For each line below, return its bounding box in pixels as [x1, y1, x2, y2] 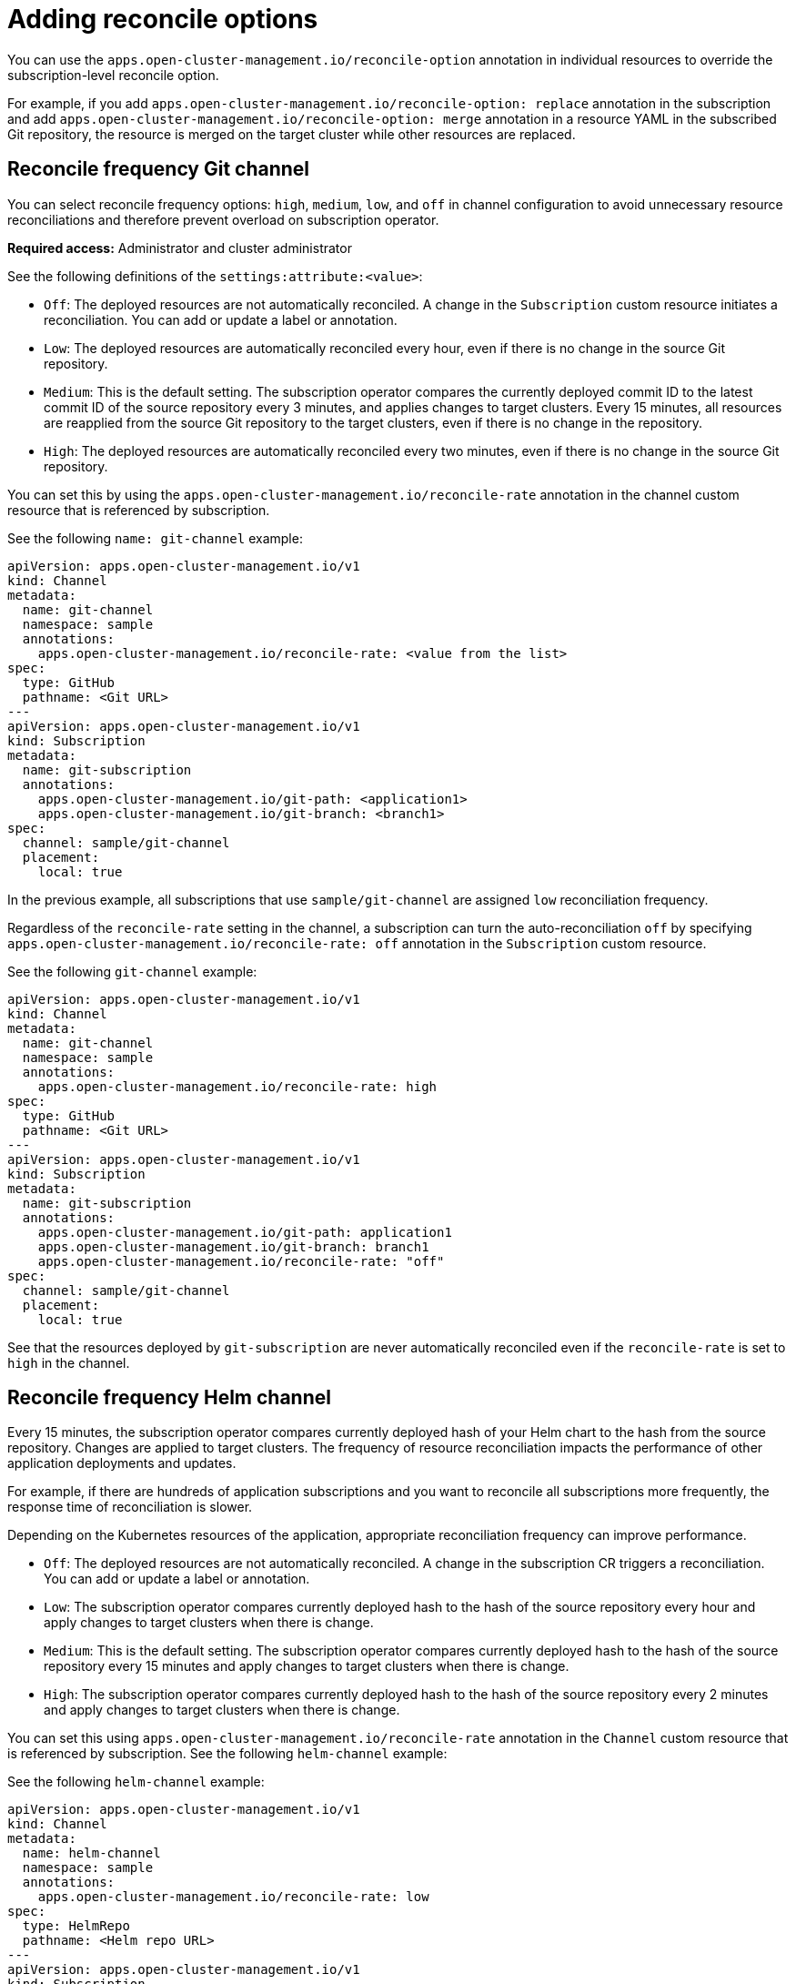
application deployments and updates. [7, 1455, 237, 1472]
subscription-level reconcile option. [7, 66, 219, 83]
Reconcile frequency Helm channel [7, 1386, 331, 1410]
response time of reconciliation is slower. [7, 1499, 253, 1515]
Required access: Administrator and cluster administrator [7, 239, 352, 256]
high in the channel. [7, 1354, 130, 1371]
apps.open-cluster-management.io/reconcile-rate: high [37, 1078, 438, 1094]
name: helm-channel [22, 1846, 161, 1861]
